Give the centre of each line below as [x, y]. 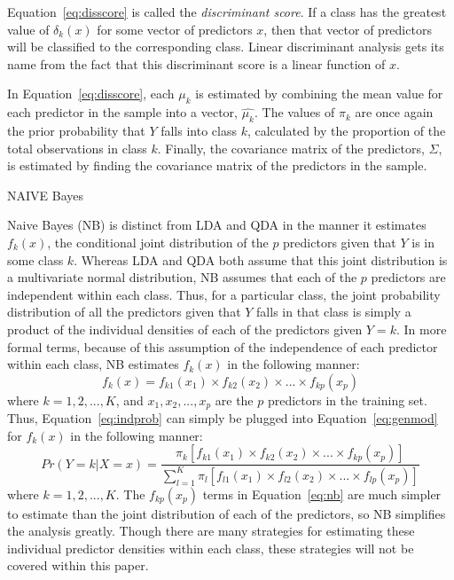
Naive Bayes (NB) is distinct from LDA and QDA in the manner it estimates [217, 225]
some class [35, 259]
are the [234, 400]
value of [28, 29]
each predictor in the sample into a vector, [122, 112]
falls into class [199, 130]
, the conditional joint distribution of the [158, 242]
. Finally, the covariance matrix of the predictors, [291, 148]
